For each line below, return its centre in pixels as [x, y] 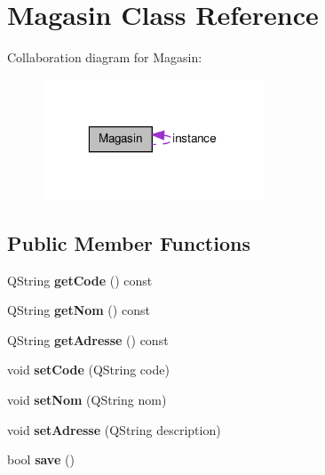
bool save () [41, 459]
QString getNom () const [79, 310]
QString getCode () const [80, 280]
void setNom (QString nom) [87, 400]
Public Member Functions [129, 242]
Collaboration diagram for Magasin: [105, 57]
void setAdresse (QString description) [114, 429]
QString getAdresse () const [88, 339]
